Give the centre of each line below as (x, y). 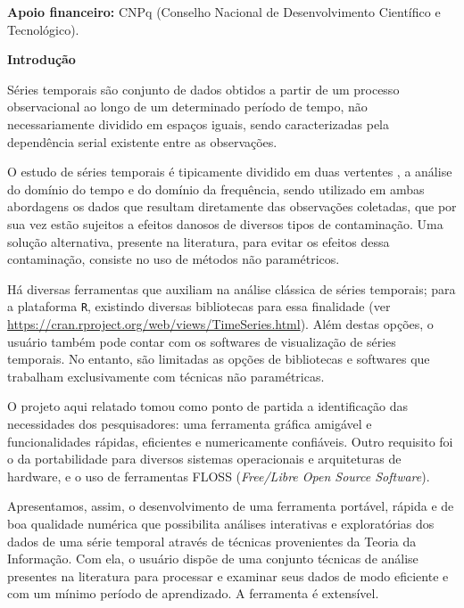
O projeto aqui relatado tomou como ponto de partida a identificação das (207, 406)
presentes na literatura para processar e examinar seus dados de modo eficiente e (228, 575)
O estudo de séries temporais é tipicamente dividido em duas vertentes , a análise (230, 172)
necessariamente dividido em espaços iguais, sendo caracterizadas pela (198, 123)
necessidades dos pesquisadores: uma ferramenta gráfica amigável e (190, 423)
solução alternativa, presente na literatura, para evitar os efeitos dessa (199, 241)
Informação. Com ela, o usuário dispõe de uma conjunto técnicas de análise (213, 559)
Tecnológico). (43, 29)
